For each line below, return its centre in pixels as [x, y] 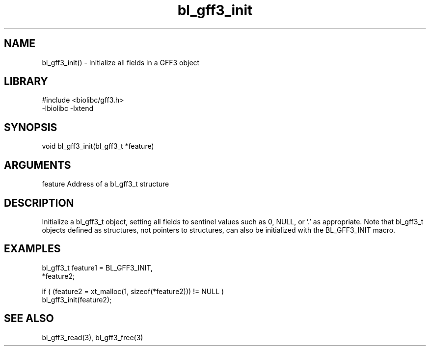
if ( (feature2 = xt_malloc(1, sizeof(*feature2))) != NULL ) [133, 291]
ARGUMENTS [38, 165]
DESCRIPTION [39, 203]
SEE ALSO [29, 319]
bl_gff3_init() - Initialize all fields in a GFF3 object [121, 62]
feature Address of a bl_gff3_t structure [106, 184]
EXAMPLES [32, 249]
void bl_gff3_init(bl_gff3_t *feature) [98, 146]
